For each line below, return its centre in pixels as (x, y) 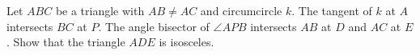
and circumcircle (241, 10)
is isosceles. (187, 42)
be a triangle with (100, 10)
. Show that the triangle (66, 42)
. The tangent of (332, 10)
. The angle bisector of (154, 26)
